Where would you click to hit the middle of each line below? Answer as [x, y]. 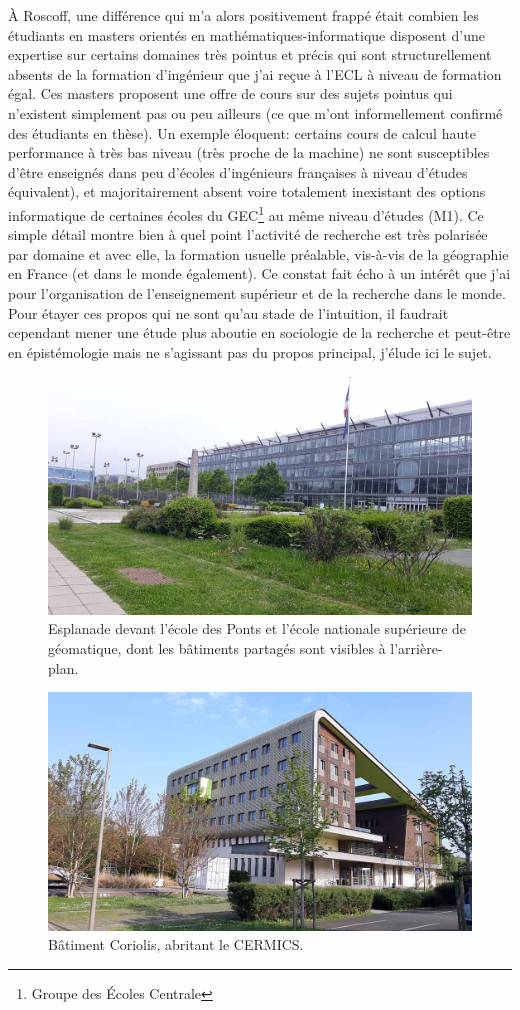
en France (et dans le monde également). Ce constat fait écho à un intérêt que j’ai [259, 273]
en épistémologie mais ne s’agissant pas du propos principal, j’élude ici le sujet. [250, 351]
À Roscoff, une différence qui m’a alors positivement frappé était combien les [243, 15]
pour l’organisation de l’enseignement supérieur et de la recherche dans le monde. [257, 292]
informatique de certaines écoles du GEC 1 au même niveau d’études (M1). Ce [246, 213]
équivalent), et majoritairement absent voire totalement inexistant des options [247, 191]
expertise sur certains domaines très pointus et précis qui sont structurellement [250, 54]
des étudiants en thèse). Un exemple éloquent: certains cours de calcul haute [242, 132]
